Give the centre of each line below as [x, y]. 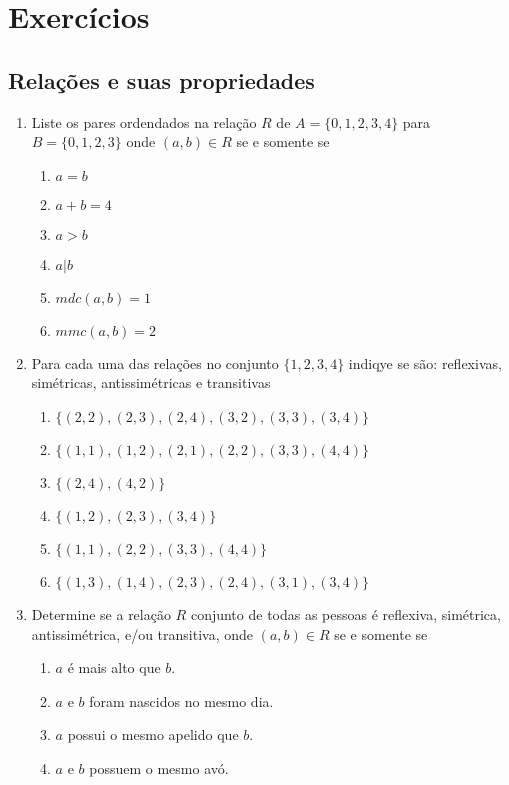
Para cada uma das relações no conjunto [155, 362]
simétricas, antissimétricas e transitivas [151, 382]
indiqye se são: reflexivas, [425, 362]
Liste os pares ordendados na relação [144, 121]
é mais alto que [114, 667]
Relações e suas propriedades [161, 79]
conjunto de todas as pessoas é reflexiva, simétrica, [345, 613]
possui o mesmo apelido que [153, 734]
